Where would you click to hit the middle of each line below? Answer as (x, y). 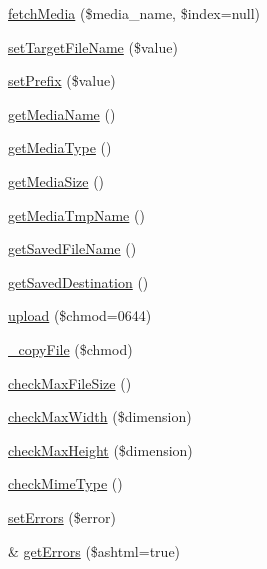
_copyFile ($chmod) (70, 348)
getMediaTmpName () (76, 214)
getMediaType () (60, 147)
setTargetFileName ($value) (93, 46)
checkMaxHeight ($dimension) (100, 449)
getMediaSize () (56, 180)
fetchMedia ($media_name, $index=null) (134, 13)
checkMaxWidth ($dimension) (100, 416)
